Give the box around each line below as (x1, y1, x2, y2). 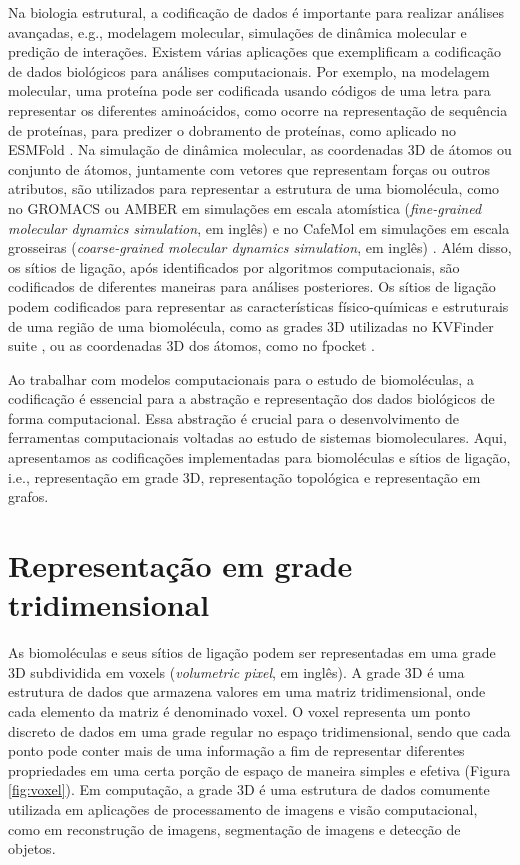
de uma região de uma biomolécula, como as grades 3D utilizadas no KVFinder (8, 315, 494, 336)
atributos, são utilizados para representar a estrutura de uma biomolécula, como (8, 178, 500, 199)
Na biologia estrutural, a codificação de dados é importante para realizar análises (8, 2, 504, 22)
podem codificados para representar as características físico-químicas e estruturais (8, 295, 509, 316)
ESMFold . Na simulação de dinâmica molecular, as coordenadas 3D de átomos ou (8, 139, 512, 160)
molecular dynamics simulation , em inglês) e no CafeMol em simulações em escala (8, 217, 510, 238)
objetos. (8, 838, 56, 859)
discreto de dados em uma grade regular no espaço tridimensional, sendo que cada (8, 720, 511, 741)
